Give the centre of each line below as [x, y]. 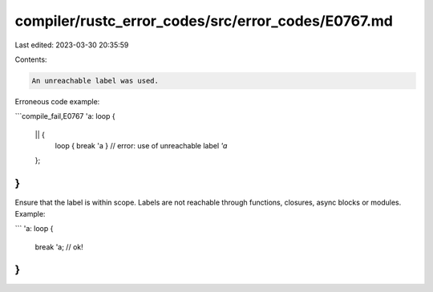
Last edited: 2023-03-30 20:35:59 [72, 45]
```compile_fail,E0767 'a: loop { [65, 116]
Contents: [31, 59]
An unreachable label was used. [95, 81]
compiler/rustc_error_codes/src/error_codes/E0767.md [204, 21]
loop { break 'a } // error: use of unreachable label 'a [141, 146]
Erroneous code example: [57, 101]
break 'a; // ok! [59, 247]
